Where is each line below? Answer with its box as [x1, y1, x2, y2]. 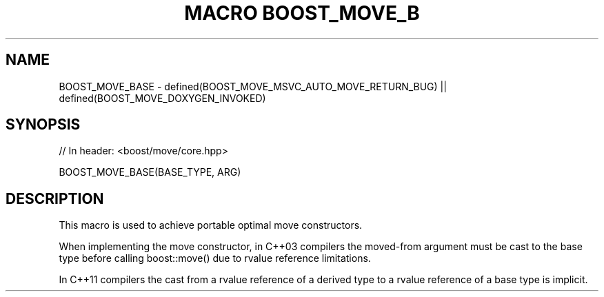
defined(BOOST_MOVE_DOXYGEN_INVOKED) [59, 92, 266, 104]
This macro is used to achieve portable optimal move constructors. [59, 219, 363, 232]
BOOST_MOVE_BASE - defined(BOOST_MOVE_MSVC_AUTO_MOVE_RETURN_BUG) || [59, 80, 447, 92]
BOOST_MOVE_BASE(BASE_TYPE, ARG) [59, 166, 241, 178]
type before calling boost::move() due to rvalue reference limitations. [59, 252, 371, 265]
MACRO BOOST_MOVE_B [184, 1, 420, 25]
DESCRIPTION [6, 190, 104, 207]
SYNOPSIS [6, 116, 81, 134]
